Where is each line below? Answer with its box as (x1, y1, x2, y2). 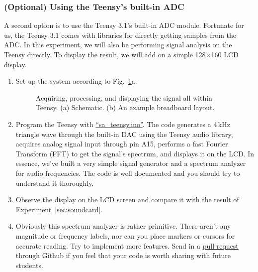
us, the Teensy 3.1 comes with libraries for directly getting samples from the (4, 29, 236, 40)
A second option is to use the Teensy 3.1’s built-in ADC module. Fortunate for (4, 20, 244, 30)
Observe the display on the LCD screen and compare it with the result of (15, 194, 239, 205)
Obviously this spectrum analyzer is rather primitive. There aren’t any (15, 221, 231, 231)
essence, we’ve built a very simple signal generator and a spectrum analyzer (15, 158, 246, 168)
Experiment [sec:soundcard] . (15, 204, 103, 214)
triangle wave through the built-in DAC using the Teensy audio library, (15, 129, 233, 139)
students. (15, 260, 43, 270)
